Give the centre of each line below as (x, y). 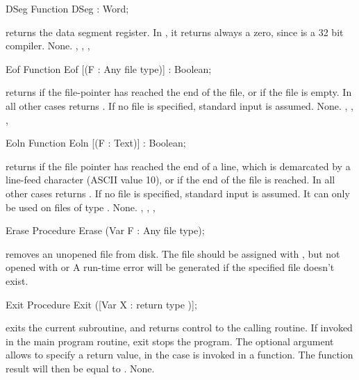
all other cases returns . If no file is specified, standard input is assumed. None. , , (179, 105)
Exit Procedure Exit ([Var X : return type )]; (101, 304)
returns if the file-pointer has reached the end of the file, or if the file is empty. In (179, 92)
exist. (17, 280)
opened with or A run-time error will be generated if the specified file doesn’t (170, 267)
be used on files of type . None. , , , (81, 207)
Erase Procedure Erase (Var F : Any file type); (105, 230)
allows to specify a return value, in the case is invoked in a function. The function (179, 355)
